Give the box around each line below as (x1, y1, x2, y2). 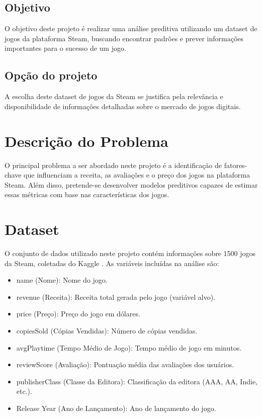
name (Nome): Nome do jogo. (16, 275, 108, 285)
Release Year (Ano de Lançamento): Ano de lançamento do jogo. (16, 402, 216, 413)
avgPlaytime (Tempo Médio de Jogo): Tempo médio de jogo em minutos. (16, 342, 242, 353)
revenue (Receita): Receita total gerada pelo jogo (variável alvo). (16, 291, 215, 302)
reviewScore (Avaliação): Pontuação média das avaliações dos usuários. (16, 359, 234, 370)
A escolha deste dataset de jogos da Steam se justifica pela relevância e (5, 91, 223, 102)
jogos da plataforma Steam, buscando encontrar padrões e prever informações (5, 33, 244, 43)
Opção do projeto (5, 67, 98, 83)
